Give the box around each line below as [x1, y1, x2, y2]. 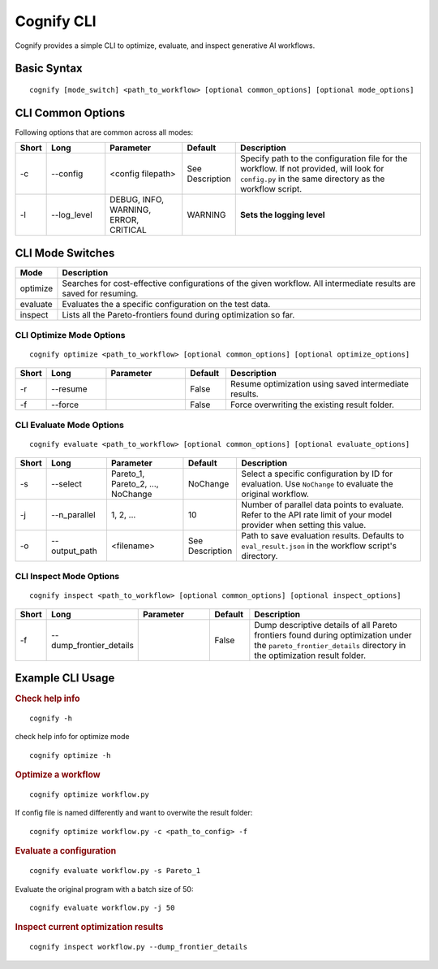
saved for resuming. [62, 288, 139, 299]
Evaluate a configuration [15, 846, 117, 857]
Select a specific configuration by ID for [241, 468, 393, 479]
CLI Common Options [15, 106, 126, 119]
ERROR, [109, 214, 140, 226]
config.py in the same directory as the [239, 173, 385, 184]
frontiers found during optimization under [254, 629, 412, 641]
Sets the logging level [239, 210, 325, 221]
